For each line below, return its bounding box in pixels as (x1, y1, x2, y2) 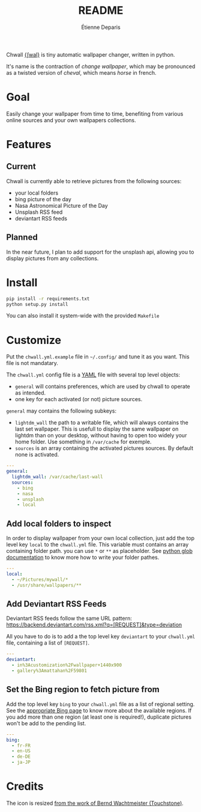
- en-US (11, 748, 31, 754)
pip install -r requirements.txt (6, 296, 90, 302)
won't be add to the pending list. (6, 719, 86, 726)
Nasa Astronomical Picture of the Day (14, 202, 108, 209)
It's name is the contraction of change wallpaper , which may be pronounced (6, 63, 196, 70)
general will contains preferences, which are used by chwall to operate (14, 383, 191, 390)
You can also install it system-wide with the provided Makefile (6, 312, 160, 319)
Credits (6, 779, 44, 793)
